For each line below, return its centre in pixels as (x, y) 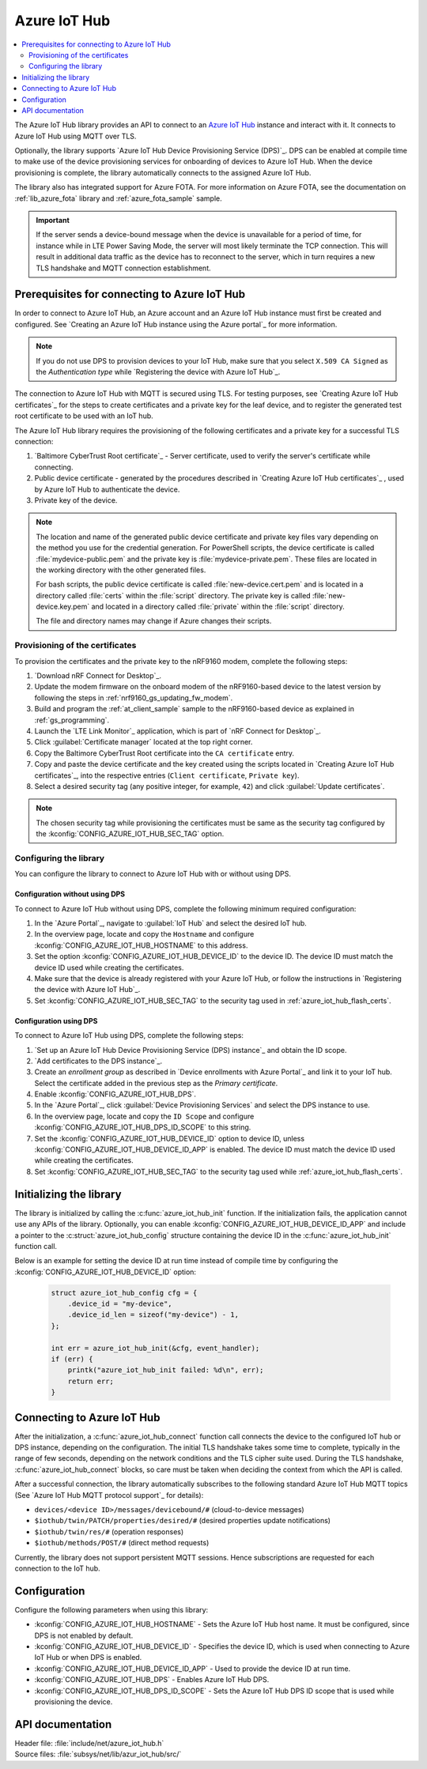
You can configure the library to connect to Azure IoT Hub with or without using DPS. (153, 874)
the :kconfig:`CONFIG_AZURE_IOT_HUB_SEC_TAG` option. (130, 834)
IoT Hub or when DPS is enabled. (88, 1658)
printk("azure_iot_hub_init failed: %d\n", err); (166, 1370)
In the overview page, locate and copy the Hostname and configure (144, 934)
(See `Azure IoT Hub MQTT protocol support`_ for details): (109, 1495)
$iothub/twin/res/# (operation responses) (109, 1531)
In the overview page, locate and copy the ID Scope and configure (144, 1116)
